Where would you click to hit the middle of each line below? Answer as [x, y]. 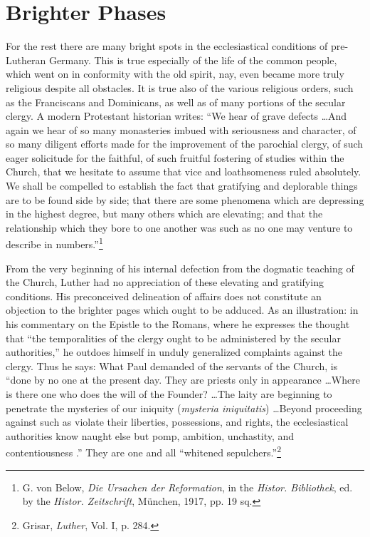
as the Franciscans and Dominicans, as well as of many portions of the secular [176, 102]
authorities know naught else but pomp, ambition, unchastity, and [150, 435]
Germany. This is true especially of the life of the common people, [193, 60]
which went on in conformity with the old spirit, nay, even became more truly [175, 74]
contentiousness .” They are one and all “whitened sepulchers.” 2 [143, 451]
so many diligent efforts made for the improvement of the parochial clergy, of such [185, 144]
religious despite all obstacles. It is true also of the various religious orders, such [180, 87]
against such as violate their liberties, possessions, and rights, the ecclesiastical [177, 422]
